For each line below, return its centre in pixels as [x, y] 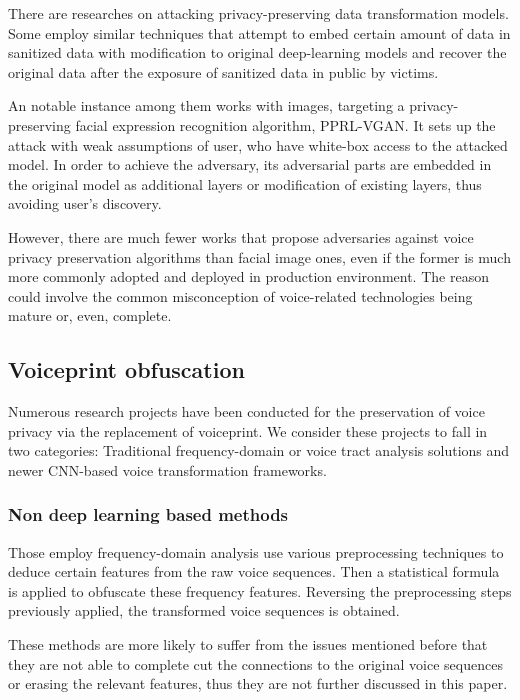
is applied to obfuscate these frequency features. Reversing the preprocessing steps [260, 590]
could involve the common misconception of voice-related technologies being [240, 295]
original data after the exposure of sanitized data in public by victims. [223, 71]
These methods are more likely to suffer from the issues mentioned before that [248, 644]
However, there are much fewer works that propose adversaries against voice [241, 236]
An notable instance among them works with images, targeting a [206, 105]
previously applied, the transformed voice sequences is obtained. [204, 610]
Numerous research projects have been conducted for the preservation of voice [246, 411]
